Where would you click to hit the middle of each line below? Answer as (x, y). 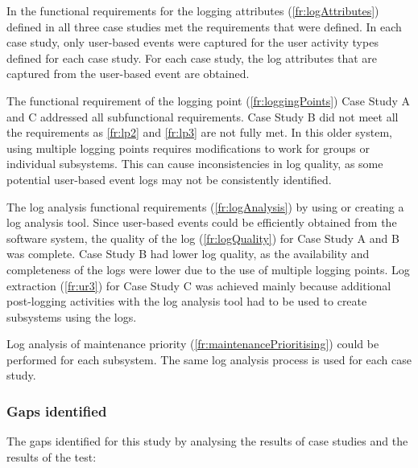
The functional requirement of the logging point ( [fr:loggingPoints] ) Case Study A (209, 100)
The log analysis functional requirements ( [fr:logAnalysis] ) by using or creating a (205, 206)
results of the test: (52, 456)
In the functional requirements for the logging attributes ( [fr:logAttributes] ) (193, 10)
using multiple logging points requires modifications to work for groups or (188, 148)
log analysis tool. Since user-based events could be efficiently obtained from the (202, 222)
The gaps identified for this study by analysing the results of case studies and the (207, 441)
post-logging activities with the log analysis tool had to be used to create (187, 301)
